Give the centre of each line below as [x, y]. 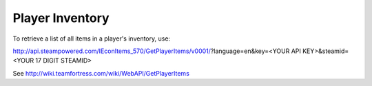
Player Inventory [61, 18]
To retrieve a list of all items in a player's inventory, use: [92, 39]
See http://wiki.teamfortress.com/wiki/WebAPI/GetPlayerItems [101, 73]
